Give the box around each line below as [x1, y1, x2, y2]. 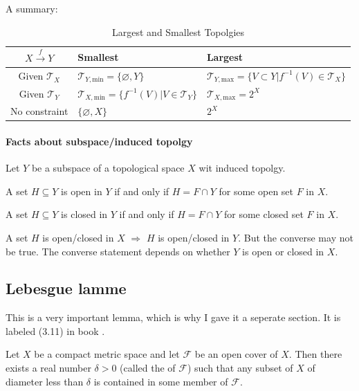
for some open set [219, 183, 294, 198]
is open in [61, 183, 102, 198]
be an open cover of [194, 347, 278, 361]
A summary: [6, 1, 58, 15]
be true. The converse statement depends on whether [6, 244, 230, 258]
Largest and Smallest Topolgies [112, 24, 245, 39]
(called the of [120, 361, 176, 375]
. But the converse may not [238, 230, 353, 244]
